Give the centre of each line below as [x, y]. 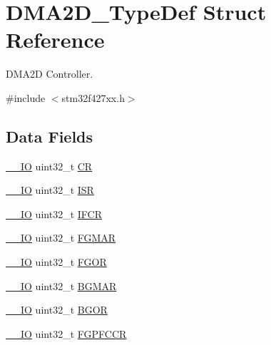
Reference [55, 40]
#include [26, 97]
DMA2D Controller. [50, 74]
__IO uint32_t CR [49, 166]
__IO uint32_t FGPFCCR [66, 333]
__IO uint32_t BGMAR [61, 285]
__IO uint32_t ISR [50, 190]
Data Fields [50, 136]
